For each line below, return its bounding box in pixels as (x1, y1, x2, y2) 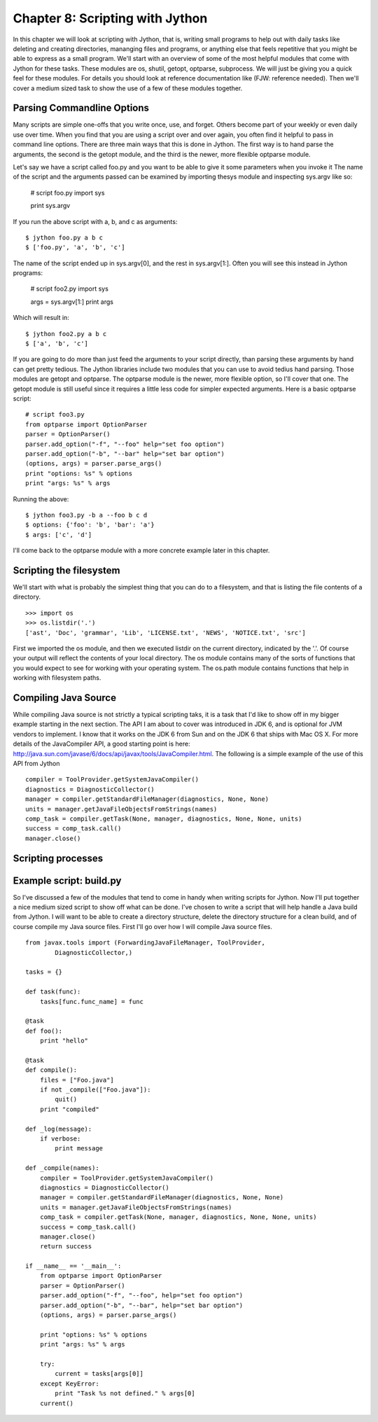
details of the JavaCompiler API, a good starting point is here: (13, 739, 190, 748)
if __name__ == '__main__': (25, 1262, 122, 1270)
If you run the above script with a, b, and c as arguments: (13, 217, 178, 225)
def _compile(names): (25, 1164, 99, 1172)
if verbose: (39, 1135, 81, 1143)
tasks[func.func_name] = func (39, 998, 143, 1005)
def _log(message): (25, 1124, 92, 1133)
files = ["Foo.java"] (39, 1075, 115, 1084)
